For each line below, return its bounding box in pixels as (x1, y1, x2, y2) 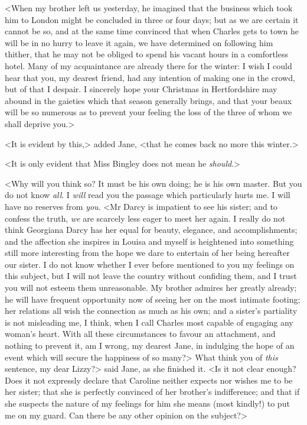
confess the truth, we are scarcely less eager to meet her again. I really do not (5, 212, 286, 224)
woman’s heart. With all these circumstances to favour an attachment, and (5, 327, 276, 340)
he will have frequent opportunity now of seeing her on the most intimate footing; (5, 293, 301, 305)
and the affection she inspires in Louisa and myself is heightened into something (5, 235, 294, 247)
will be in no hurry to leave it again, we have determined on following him (5, 36, 273, 48)
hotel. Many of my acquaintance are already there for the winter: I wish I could (5, 59, 292, 72)
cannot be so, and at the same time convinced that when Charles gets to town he (5, 25, 299, 37)
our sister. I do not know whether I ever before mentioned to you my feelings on (5, 258, 295, 270)
